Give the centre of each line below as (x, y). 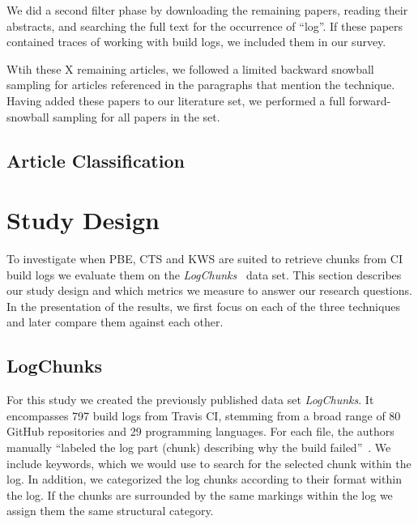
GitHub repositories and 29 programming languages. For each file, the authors (200, 431)
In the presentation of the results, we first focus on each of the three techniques (203, 306)
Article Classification (96, 160)
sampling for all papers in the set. (136, 116)
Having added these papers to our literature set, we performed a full (176, 100)
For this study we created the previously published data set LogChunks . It (190, 400)
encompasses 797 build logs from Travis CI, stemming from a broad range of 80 (204, 415)
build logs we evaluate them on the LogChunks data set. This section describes (204, 274)
